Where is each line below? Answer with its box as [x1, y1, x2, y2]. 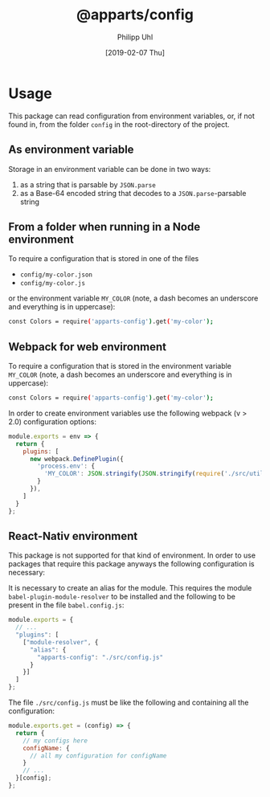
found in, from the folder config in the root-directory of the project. [8, 119, 231, 129]
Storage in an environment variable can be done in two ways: [8, 164, 211, 174]
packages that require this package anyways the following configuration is [8, 559, 255, 569]
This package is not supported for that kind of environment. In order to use [8, 550, 256, 560]
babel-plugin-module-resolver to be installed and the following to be [8, 592, 235, 602]
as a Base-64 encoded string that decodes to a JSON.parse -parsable [19, 188, 247, 198]
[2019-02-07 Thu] [104, 47, 166, 57]
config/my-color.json [19, 271, 92, 279]
